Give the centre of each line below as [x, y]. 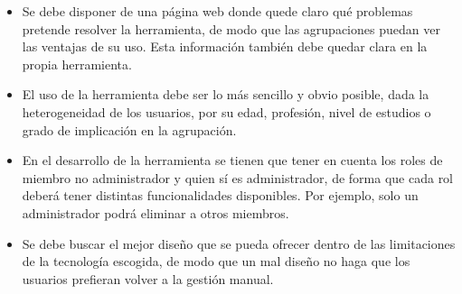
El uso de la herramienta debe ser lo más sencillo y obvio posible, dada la [226, 94]
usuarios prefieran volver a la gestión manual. [148, 278]
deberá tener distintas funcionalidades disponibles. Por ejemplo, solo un [220, 195]
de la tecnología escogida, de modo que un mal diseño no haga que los [216, 261]
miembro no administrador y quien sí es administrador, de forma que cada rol [238, 177]
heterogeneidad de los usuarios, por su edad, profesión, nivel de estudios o [226, 111]
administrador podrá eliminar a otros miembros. [156, 212]
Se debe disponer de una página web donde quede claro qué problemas [217, 11]
